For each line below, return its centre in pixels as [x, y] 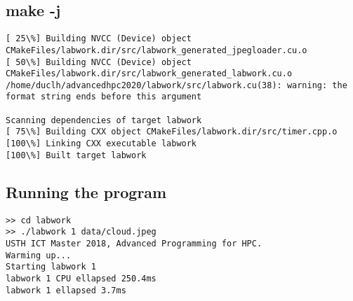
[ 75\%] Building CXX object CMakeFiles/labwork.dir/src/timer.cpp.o [172, 132]
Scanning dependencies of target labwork [104, 120]
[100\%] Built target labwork [76, 155]
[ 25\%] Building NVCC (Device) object [99, 39]
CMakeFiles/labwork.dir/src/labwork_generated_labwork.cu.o [149, 74]
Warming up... [39, 255]
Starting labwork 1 [51, 267]
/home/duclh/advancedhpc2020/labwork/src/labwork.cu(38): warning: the [176, 85]
